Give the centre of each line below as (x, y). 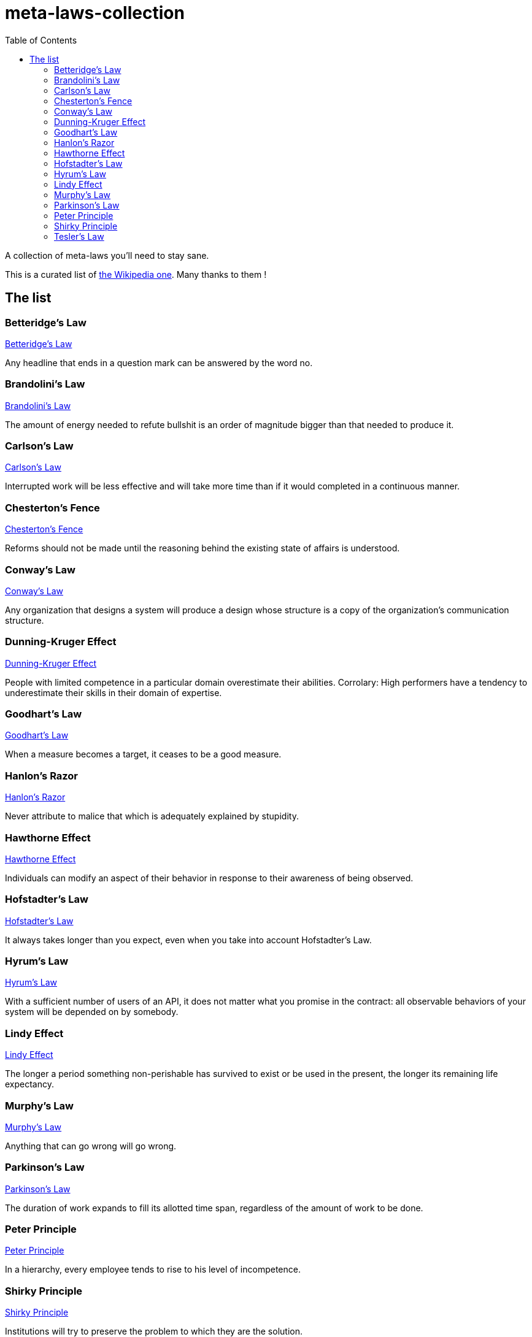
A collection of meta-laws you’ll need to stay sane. (107, 255)
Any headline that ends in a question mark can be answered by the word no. (159, 362)
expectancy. (30, 1084)
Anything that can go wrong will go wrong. (91, 1146)
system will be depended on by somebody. (92, 1012)
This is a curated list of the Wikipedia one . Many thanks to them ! (136, 274)
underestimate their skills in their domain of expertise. (114, 692)
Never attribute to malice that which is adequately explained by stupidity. (152, 816)
